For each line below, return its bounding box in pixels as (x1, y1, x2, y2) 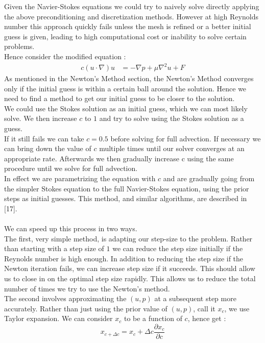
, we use (224, 303, 250, 313)
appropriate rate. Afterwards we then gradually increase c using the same (4, 153, 234, 163)
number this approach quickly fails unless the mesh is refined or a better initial (4, 21, 251, 32)
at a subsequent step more (154, 293, 236, 304)
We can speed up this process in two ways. (4, 223, 137, 233)
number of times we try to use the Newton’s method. (4, 283, 170, 293)
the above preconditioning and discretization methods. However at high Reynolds (4, 11, 258, 21)
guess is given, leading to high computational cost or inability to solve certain (4, 31, 247, 41)
